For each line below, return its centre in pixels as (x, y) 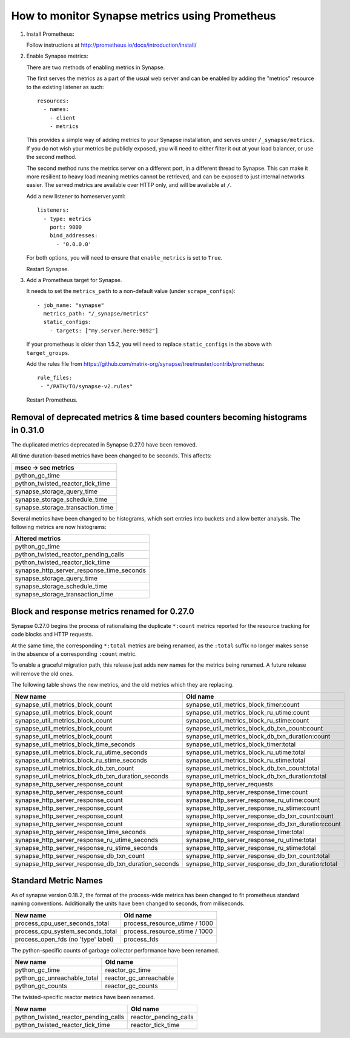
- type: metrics (68, 219)
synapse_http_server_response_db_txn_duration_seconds (97, 863)
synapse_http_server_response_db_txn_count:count (260, 816)
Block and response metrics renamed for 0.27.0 (103, 611)
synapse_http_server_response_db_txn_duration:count (263, 824)
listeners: (53, 210)
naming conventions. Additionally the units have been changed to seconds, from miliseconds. (128, 903)
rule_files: (55, 378)
